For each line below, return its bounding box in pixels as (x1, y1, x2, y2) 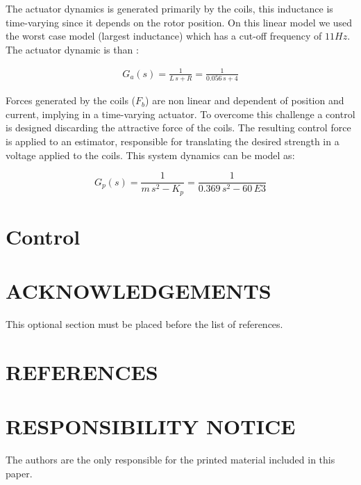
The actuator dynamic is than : (6, 42, 139, 56)
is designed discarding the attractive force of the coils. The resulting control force (6, 120, 351, 135)
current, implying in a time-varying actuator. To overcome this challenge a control (6, 106, 355, 121)
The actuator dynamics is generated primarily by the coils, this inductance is (6, 1, 333, 15)
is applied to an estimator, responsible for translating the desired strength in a (6, 134, 339, 149)
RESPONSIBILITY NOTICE (6, 412, 296, 441)
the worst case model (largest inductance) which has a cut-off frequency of (6, 28, 322, 43)
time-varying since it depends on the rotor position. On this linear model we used (6, 15, 353, 29)
